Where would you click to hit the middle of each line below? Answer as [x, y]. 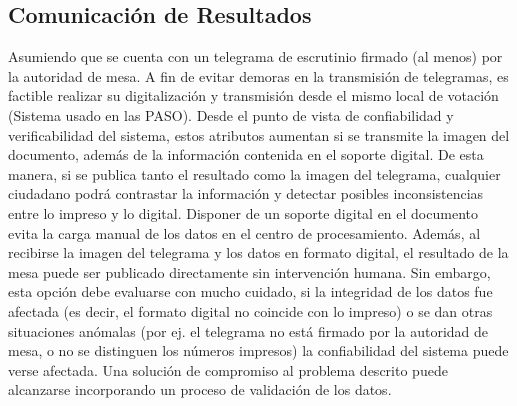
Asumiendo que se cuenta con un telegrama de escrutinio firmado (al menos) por [255, 56]
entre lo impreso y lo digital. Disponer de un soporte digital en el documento [243, 212]
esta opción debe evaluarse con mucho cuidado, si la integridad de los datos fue [250, 291]
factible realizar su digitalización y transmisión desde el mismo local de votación [253, 95]
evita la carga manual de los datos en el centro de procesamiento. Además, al [244, 232]
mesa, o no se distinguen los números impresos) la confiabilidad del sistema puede [258, 350]
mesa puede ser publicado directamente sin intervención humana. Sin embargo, [249, 271]
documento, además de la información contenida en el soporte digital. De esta [246, 154]
